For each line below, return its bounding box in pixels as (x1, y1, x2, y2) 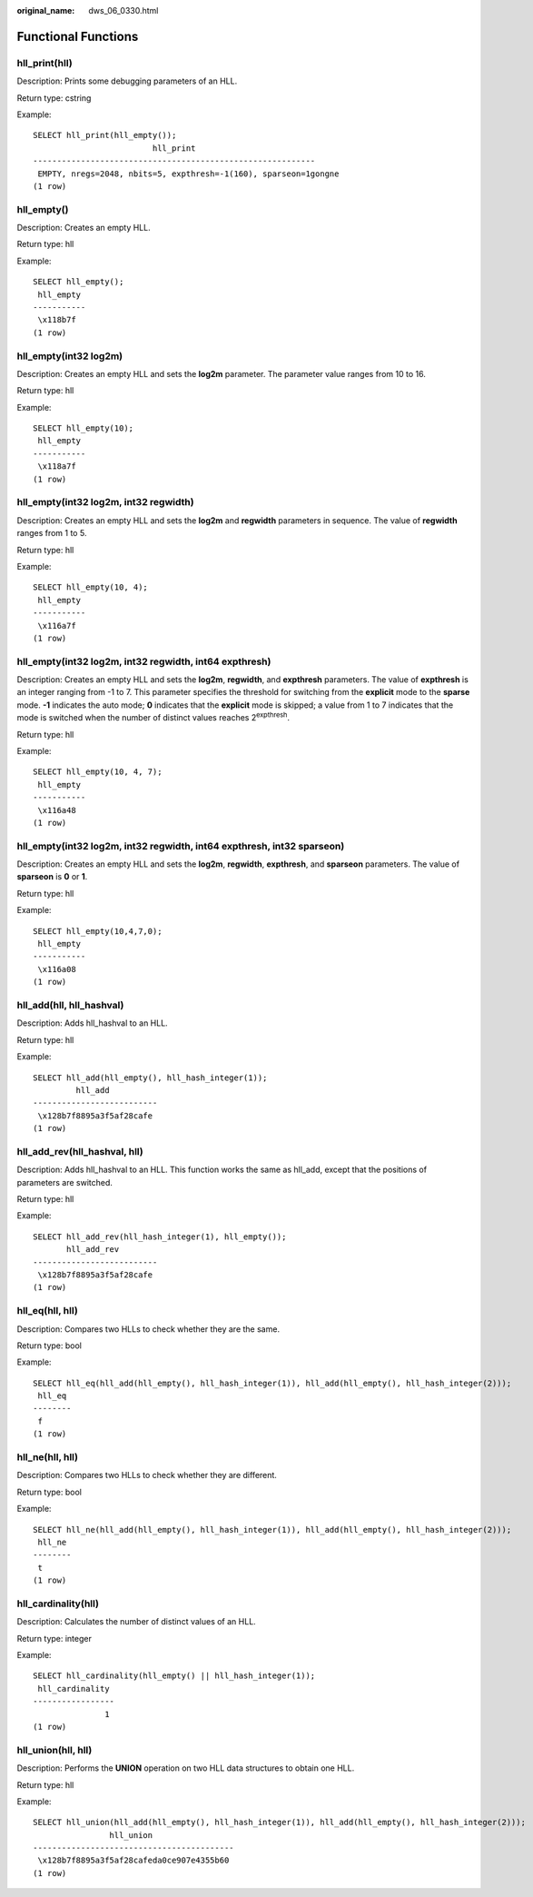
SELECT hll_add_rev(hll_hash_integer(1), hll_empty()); (33, 1231, 287, 1242)
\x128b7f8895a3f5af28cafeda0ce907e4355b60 (37, 1855, 230, 1866)
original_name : (16, 5, 75, 15)
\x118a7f (37, 462, 76, 472)
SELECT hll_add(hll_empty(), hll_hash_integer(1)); (33, 1072, 268, 1083)
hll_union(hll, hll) (16, 1743, 93, 1756)
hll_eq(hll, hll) (16, 1305, 79, 1317)
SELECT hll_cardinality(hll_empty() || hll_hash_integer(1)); (33, 1671, 316, 1681)
